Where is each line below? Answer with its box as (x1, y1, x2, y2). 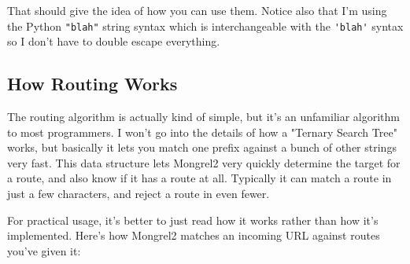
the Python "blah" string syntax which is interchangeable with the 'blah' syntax (7, 17, 404, 34)
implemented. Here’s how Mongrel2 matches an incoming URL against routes (7, 227, 380, 244)
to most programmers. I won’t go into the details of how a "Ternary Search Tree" (7, 123, 397, 140)
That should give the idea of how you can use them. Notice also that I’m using (7, 2, 387, 18)
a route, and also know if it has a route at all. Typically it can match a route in (7, 170, 392, 186)
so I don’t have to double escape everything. (7, 33, 220, 49)
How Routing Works (7, 71, 178, 96)
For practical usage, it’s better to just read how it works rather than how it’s (7, 211, 379, 228)
